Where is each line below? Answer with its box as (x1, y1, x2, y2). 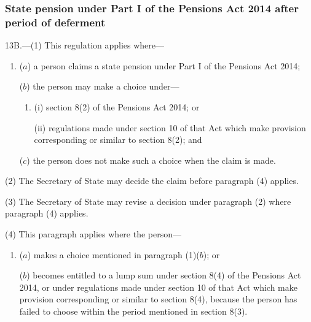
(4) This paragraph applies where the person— (5, 228, 182, 240)
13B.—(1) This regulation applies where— (5, 39, 165, 52)
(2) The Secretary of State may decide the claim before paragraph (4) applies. (5, 174, 299, 187)
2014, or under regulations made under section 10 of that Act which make (19, 280, 297, 293)
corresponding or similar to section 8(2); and (34, 133, 202, 146)
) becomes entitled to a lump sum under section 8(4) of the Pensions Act (26, 269, 301, 282)
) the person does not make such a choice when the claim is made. (26, 153, 276, 166)
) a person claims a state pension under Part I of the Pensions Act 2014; (27, 59, 301, 72)
